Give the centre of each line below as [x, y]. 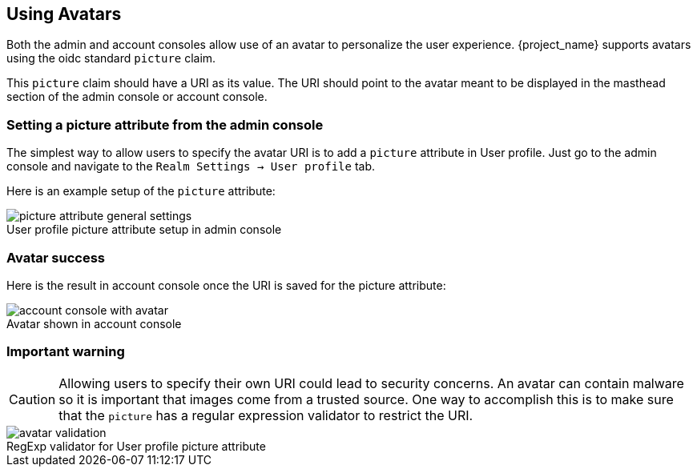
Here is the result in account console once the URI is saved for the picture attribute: [226, 285]
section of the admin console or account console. [137, 97]
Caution [32, 399]
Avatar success [56, 257]
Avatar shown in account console [94, 323]
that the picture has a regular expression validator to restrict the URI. [266, 415]
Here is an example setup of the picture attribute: [141, 191]
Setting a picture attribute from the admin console [165, 124]
